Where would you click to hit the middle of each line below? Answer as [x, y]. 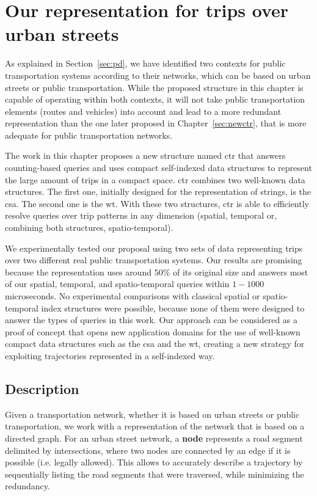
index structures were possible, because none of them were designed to [173, 308]
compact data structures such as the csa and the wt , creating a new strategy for [155, 344]
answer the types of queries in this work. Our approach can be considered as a [151, 320]
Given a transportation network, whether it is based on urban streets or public [152, 414]
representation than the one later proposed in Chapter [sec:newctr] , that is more [156, 123]
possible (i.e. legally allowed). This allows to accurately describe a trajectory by [154, 462]
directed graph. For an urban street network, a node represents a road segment [154, 438]
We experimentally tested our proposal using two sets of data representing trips [154, 248]
